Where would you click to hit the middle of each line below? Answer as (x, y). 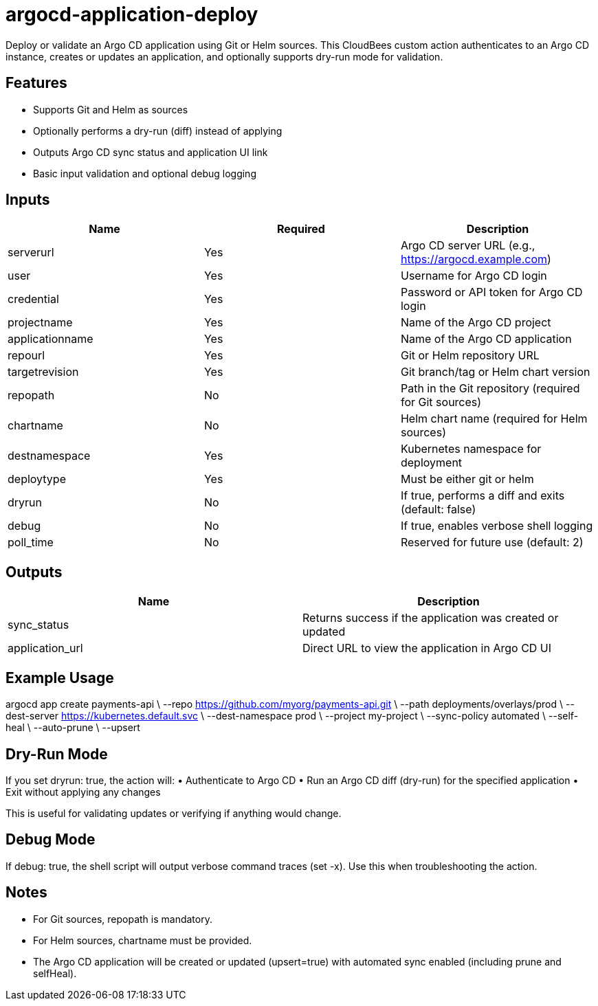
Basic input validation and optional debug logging (145, 173)
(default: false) (438, 510)
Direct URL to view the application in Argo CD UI (427, 648)
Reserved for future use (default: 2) (492, 543)
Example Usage (60, 678)
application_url (45, 648)
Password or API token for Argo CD (491, 292)
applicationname (51, 339)
